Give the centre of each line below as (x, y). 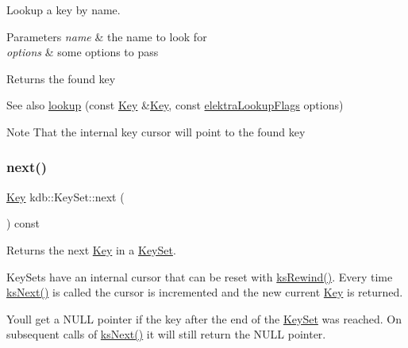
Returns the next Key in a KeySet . (91, 249)
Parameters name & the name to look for (107, 36)
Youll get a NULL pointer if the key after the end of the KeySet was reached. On (204, 318)
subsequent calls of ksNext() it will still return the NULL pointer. (166, 334)
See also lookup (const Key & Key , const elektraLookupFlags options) (175, 105)
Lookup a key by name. (64, 10)
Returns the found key (61, 78)
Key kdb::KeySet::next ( (65, 196)
